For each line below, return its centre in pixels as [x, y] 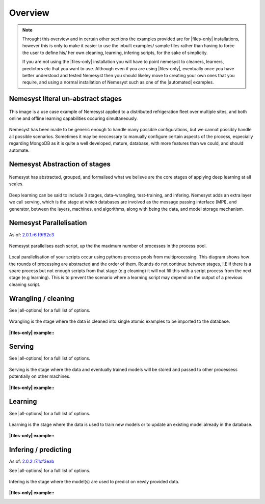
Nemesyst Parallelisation [48, 223]
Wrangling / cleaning [42, 298]
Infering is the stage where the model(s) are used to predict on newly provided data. [94, 482]
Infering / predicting [40, 450]
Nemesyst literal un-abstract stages [66, 99]
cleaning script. [25, 284]
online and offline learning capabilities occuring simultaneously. [74, 118]
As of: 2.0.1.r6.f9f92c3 [32, 235]
